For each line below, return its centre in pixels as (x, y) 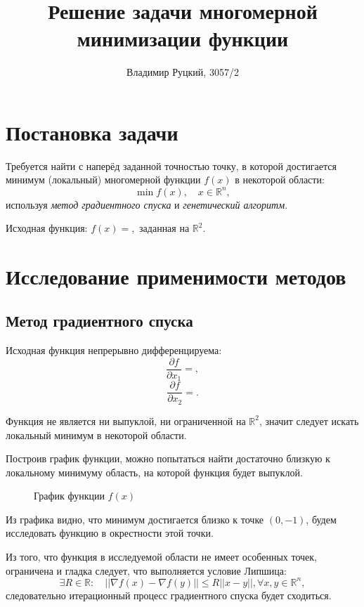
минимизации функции (183, 38)
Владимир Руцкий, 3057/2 (183, 72)
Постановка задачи (92, 132)
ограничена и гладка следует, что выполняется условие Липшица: (146, 570)
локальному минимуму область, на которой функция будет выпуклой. (154, 472)
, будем (321, 519)
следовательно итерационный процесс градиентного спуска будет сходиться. (169, 595)
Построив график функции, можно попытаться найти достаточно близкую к (168, 458)
